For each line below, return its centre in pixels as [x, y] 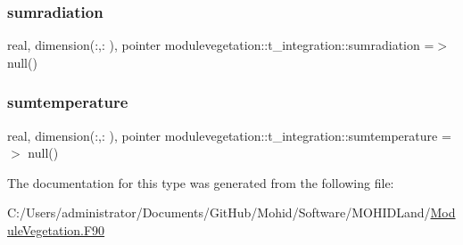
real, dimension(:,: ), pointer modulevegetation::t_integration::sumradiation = [221, 45]
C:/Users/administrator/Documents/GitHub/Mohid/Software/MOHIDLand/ [219, 212]
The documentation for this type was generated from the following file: [201, 182]
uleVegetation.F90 [56, 230]
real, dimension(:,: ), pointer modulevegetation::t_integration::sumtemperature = [229, 135]
